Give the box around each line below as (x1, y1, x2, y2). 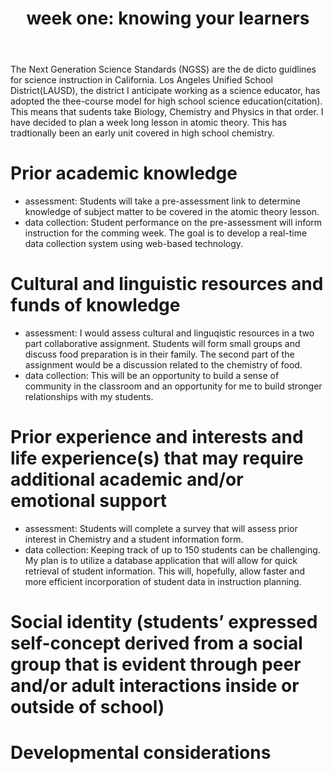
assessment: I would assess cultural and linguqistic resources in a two (24, 327, 315, 339)
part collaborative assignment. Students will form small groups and (24, 338, 301, 350)
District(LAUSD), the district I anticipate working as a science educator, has (10, 85, 321, 97)
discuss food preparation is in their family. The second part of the (24, 348, 295, 361)
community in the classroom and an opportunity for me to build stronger (24, 380, 323, 392)
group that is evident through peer (10, 653, 302, 676)
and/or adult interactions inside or (10, 675, 300, 697)
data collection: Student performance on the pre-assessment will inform (24, 217, 323, 229)
